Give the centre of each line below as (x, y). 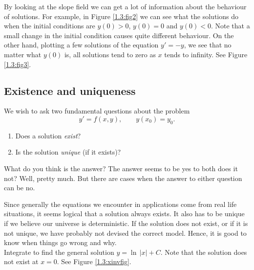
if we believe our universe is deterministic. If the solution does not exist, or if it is (126, 223)
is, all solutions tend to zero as (110, 54)
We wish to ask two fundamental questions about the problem (97, 111)
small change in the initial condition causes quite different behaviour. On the (119, 35)
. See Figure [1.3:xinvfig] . (94, 261)
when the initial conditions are (50, 26)
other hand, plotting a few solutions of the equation (81, 45)
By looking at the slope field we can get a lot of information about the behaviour (125, 6)
